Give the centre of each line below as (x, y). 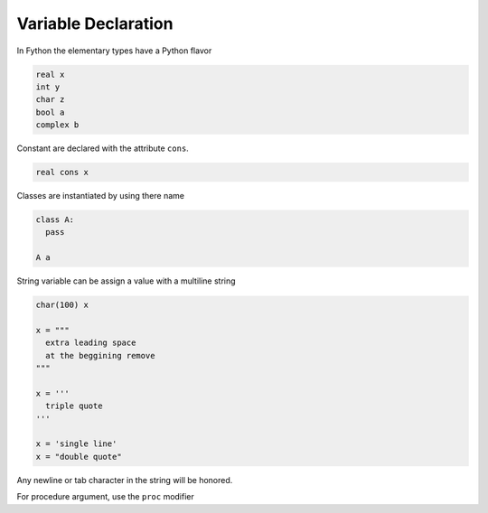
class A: (55, 220)
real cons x (62, 173)
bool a (50, 112)
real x (50, 74)
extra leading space (91, 343)
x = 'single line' (76, 444)
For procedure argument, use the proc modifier (105, 497)
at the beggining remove (100, 355)
